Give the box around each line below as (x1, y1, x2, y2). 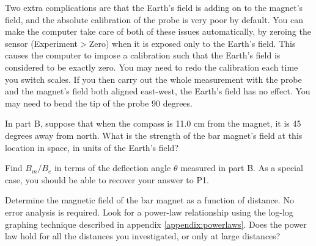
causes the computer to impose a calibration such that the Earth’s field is (5, 49, 281, 61)
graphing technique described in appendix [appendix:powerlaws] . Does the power (5, 217, 307, 230)
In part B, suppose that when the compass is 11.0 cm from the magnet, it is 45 (5, 117, 301, 130)
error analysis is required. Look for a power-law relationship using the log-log (5, 205, 293, 218)
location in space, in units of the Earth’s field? (5, 141, 178, 153)
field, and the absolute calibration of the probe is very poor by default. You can (5, 13, 304, 26)
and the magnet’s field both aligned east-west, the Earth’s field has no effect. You (5, 85, 310, 97)
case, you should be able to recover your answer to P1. (5, 173, 209, 186)
